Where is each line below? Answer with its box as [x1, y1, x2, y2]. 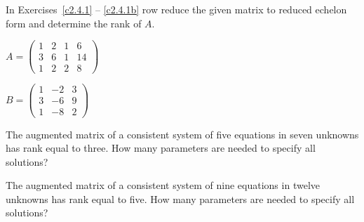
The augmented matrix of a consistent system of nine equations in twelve [6, 178, 320, 192]
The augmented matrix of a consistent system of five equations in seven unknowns [6, 126, 359, 141]
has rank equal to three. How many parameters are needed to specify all [6, 141, 316, 155]
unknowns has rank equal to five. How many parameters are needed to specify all [6, 191, 355, 206]
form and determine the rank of [6, 15, 142, 30]
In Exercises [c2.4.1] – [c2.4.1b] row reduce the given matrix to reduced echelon [6, 2, 347, 16]
